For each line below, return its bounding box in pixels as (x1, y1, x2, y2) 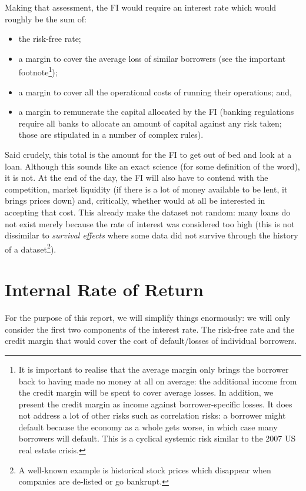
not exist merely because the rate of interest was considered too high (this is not (5, 217, 295, 230)
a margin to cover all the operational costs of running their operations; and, (18, 85, 292, 98)
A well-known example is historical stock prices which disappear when (18, 463, 271, 476)
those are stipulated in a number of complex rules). (18, 128, 204, 141)
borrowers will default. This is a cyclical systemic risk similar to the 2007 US (18, 432, 296, 444)
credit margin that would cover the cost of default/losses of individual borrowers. (5, 334, 297, 347)
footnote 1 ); (18, 64, 58, 78)
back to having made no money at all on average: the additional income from (18, 374, 297, 387)
